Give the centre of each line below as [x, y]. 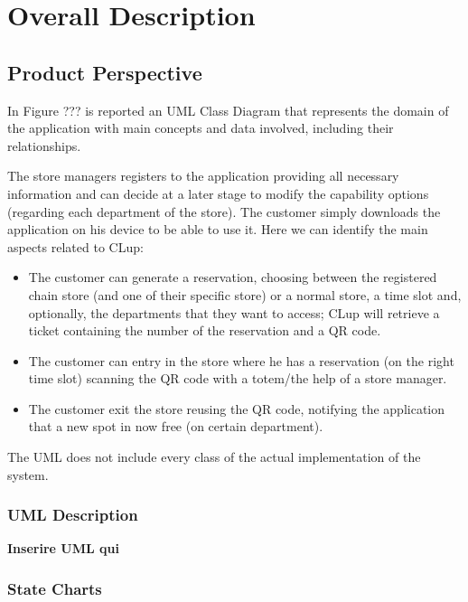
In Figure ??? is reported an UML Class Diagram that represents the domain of [228, 110]
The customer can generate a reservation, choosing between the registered [233, 277]
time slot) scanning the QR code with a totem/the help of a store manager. [238, 378]
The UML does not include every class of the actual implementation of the [214, 457]
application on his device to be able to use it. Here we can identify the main [218, 229]
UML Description [73, 515]
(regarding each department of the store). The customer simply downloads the [224, 211]
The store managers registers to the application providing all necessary [203, 176]
